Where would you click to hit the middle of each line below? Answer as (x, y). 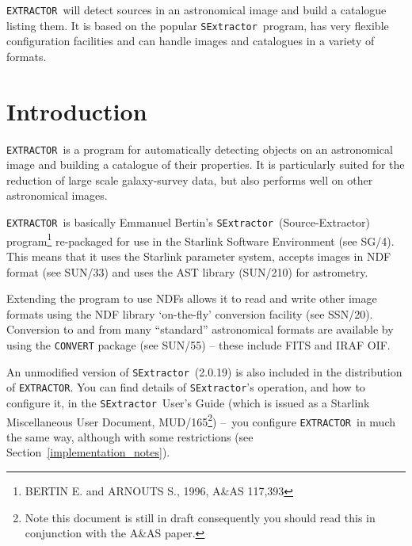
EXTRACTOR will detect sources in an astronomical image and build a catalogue (196, 10)
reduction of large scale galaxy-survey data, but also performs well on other (190, 179)
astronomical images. (57, 195)
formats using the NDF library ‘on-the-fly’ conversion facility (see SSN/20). (190, 313)
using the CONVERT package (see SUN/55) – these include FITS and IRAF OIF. (198, 344)
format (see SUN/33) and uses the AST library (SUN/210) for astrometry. (187, 271)
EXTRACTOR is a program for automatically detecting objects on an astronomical (200, 149)
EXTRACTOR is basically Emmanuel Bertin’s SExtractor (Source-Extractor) (189, 222)
